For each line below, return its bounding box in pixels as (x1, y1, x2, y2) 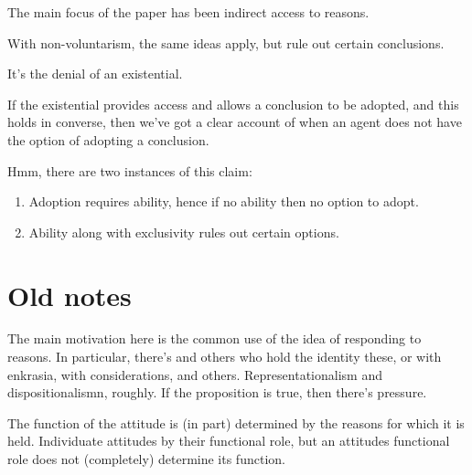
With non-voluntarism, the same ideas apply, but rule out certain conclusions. (7, 33, 445, 52)
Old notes (7, 276, 132, 313)
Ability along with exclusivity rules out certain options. (28, 222, 339, 241)
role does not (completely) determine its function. (7, 449, 285, 469)
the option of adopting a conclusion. (7, 130, 209, 149)
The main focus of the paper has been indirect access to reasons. (7, 3, 370, 21)
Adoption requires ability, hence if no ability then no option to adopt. (28, 192, 419, 211)
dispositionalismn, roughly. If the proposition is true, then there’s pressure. (7, 383, 427, 402)
